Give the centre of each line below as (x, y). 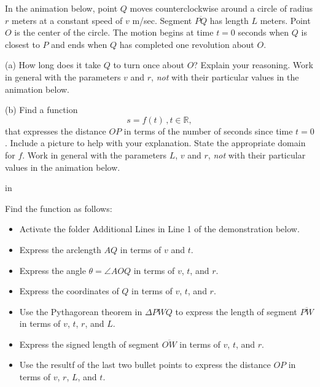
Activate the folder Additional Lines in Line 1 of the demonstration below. (159, 229)
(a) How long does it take (53, 65)
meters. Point (285, 20)
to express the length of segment (236, 311)
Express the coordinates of (69, 291)
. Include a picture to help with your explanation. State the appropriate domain (155, 143)
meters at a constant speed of (67, 20)
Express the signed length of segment (89, 344)
